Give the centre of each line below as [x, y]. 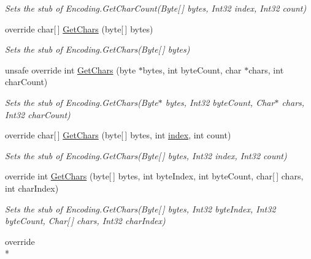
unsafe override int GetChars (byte [71, 69]
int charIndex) [32, 188]
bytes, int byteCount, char [192, 69]
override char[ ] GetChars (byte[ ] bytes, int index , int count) [118, 135]
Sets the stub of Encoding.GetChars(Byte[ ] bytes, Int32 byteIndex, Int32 [140, 208]
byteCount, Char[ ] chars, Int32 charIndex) [85, 221]
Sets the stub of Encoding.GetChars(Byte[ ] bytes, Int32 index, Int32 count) [146, 155]
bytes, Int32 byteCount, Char [220, 102]
